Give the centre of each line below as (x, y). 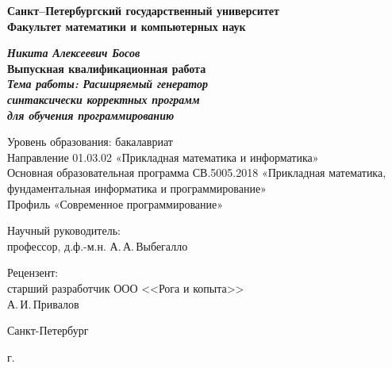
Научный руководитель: (64, 230)
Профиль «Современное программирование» (115, 203)
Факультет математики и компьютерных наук (127, 26)
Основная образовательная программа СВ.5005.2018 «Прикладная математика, (197, 172)
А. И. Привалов (43, 303)
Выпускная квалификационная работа (107, 68)
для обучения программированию (91, 115)
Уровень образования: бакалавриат (90, 142)
